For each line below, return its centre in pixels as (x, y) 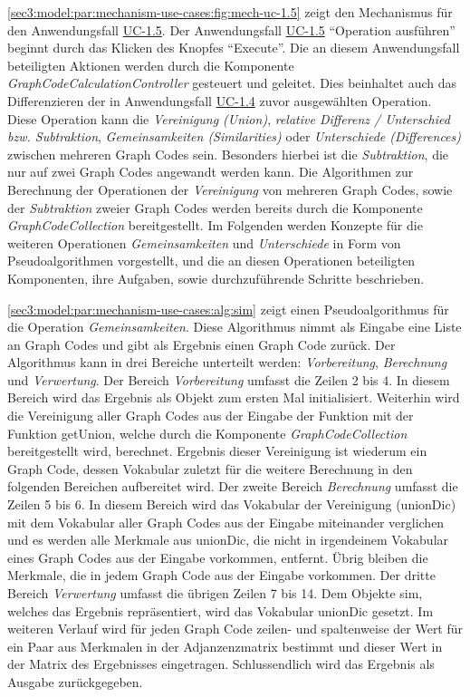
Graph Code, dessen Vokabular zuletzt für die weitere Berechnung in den (210, 468)
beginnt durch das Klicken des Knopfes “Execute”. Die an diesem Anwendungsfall (234, 48)
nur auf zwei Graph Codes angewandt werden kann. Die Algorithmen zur (211, 172)
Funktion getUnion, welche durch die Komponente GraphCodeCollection (207, 433)
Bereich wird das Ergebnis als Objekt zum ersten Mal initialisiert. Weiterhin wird (234, 397)
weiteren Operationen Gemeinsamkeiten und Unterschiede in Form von (204, 242)
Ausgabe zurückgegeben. (75, 681)
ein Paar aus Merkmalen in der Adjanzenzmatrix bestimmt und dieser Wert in (225, 646)
